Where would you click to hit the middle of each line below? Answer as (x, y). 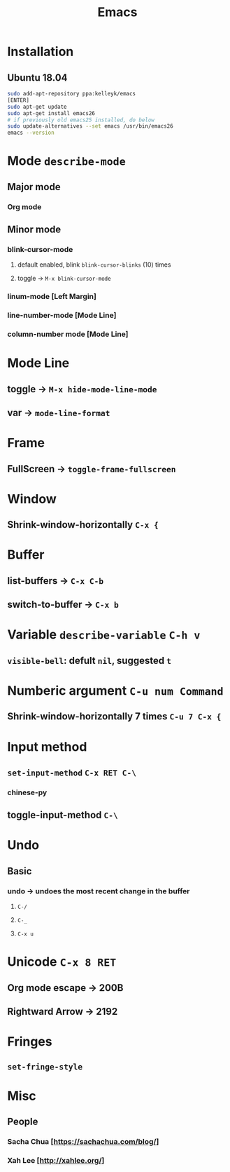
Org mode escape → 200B (65, 988)
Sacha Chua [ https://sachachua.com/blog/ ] (83, 1142)
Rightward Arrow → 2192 (63, 1012)
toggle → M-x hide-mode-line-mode (82, 389)
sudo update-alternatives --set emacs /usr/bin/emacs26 (90, 126)
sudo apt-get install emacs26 (51, 113)
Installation (41, 52)
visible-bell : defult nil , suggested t (89, 660)
